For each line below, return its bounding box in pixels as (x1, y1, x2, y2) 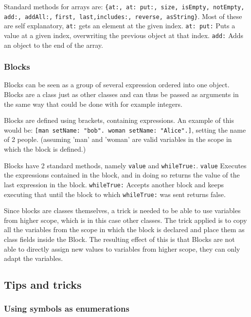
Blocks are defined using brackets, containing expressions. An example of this (4, 115, 234, 125)
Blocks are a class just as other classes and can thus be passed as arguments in (4, 89, 239, 99)
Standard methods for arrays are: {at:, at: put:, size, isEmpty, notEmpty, (4, 1, 245, 11)
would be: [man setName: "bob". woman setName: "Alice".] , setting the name (4, 124, 246, 135)
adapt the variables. (4, 253, 63, 263)
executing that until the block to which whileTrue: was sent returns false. (4, 189, 226, 199)
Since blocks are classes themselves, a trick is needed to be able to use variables (4, 205, 241, 216)
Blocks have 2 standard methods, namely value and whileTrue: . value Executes (4, 160, 247, 170)
